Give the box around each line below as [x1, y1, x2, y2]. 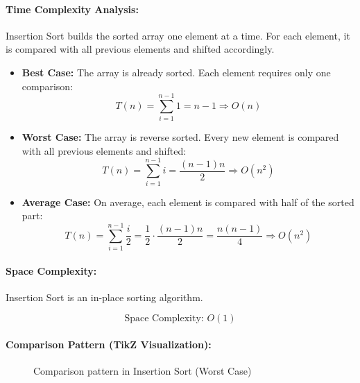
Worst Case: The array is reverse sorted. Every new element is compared [22, 130, 339, 144]
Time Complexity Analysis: [6, 1, 139, 16]
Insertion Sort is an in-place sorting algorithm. [6, 289, 203, 304]
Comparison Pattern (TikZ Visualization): [6, 337, 212, 351]
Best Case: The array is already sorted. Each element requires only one [22, 65, 331, 79]
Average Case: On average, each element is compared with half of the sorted [22, 194, 354, 209]
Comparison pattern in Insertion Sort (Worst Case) [33, 364, 252, 378]
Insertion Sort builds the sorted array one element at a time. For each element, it [6, 28, 350, 42]
